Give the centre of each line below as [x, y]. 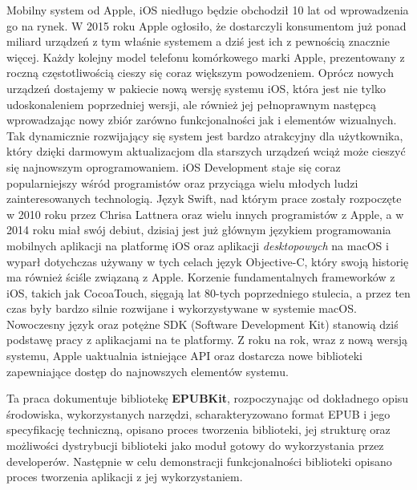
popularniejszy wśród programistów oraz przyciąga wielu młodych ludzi [182, 182]
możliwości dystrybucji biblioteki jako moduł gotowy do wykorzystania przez [195, 445]
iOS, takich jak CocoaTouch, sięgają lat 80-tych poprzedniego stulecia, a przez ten [208, 292]
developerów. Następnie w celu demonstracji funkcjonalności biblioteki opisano [199, 461]
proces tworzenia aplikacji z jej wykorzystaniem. [125, 477]
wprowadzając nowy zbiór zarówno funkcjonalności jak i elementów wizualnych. [202, 120]
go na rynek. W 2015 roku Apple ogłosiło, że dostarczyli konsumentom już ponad [206, 25]
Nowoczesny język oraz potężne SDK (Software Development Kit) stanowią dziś [202, 324]
